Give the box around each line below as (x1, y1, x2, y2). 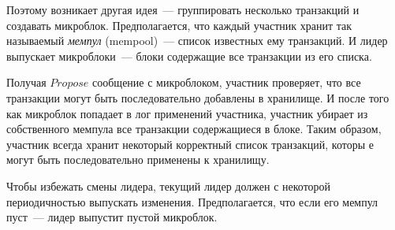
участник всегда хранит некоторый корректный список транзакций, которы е (6, 135, 374, 152)
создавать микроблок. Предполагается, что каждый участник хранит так (6, 17, 352, 33)
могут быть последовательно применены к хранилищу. (6, 151, 270, 168)
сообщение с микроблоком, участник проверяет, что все (92, 74, 361, 91)
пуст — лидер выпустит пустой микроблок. (6, 209, 218, 225)
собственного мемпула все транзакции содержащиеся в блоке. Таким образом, (6, 121, 382, 137)
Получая (6, 74, 47, 91)
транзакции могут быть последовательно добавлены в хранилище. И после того (6, 89, 389, 106)
